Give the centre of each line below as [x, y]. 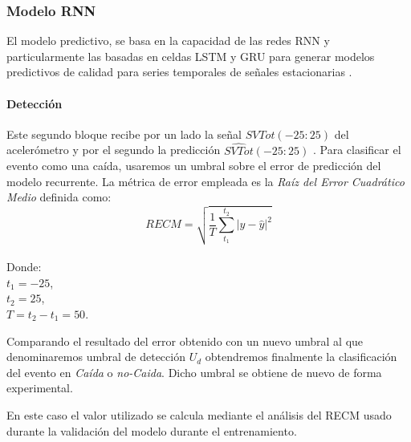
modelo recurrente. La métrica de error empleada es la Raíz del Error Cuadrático [205, 181]
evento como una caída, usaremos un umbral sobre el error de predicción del [194, 166]
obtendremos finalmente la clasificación [301, 357]
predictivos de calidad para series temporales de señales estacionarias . [179, 72]
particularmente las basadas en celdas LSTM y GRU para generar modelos [191, 56]
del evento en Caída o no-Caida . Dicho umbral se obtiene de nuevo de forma [194, 372]
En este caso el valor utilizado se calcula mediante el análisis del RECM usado [199, 414]
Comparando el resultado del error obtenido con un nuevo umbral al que [185, 341]
